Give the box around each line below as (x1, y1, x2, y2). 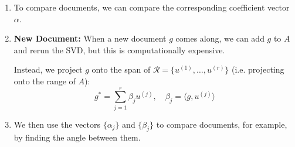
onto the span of (91, 63, 151, 76)
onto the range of (13, 74, 76, 87)
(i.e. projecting (232, 63, 284, 76)
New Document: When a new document (13, 32, 167, 45)
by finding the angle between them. (13, 131, 141, 143)
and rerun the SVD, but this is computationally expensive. (13, 43, 225, 56)
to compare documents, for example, (156, 118, 287, 130)
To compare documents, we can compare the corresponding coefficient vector (13, 1, 290, 13)
